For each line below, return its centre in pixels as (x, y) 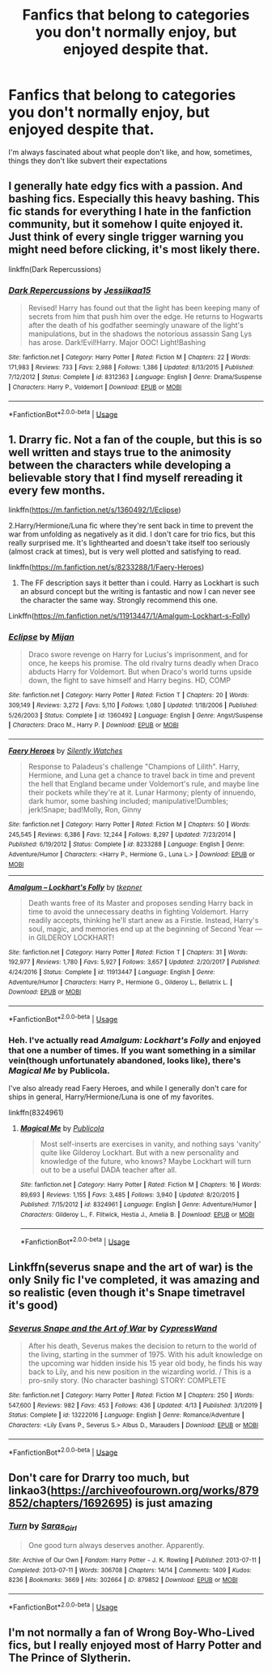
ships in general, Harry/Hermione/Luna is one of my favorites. (111, 1097)
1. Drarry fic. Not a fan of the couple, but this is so (135, 440)
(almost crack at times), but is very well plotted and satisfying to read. (125, 552)
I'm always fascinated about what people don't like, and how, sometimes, (130, 152)
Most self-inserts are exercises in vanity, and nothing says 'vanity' (151, 1144)
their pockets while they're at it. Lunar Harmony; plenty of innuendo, (142, 792)
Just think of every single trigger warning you (126, 237)
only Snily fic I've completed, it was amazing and (134, 1280)
